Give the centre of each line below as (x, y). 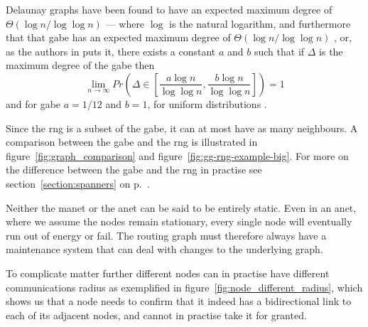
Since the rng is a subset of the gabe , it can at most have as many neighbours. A (182, 128)
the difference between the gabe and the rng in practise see (134, 170)
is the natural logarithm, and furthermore (260, 23)
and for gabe (33, 103)
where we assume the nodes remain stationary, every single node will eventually (179, 221)
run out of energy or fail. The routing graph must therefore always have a (166, 235)
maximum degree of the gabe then (80, 65)
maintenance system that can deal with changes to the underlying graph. (164, 249)
